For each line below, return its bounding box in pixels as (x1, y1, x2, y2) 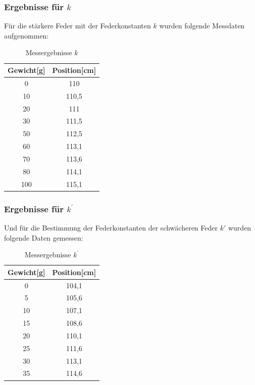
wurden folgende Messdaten (159, 20, 245, 31)
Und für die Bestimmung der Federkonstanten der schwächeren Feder (4, 222, 218, 233)
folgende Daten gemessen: (4, 232, 83, 243)
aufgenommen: (4, 30, 49, 41)
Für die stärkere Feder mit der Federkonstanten (4, 20, 151, 31)
